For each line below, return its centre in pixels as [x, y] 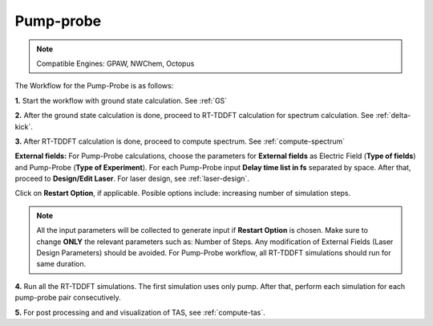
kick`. [24, 126]
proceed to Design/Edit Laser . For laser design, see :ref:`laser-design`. [132, 179]
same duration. [61, 264]
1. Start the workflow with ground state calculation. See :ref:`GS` [121, 100]
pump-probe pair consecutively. [68, 298]
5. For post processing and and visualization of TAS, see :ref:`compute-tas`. [140, 312]
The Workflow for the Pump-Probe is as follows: [94, 86]
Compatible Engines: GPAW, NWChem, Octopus [115, 63]
